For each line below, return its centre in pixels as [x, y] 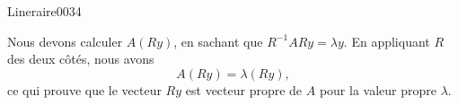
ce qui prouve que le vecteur [84, 89]
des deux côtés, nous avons [81, 59]
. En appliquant [387, 41]
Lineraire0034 [44, 11]
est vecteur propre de [244, 89]
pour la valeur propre [378, 89]
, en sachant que [218, 41]
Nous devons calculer [65, 41]
